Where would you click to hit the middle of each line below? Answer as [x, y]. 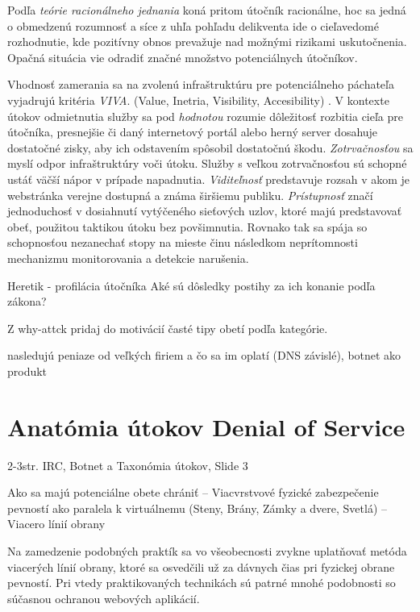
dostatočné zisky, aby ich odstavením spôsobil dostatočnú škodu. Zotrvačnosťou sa [210, 147]
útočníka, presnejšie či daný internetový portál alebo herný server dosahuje [193, 132]
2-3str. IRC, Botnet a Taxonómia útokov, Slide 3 [128, 465]
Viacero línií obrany [56, 524]
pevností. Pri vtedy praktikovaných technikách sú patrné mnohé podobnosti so [202, 583]
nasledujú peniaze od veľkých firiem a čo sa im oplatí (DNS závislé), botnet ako [204, 355]
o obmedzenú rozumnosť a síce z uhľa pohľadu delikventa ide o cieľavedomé [193, 25]
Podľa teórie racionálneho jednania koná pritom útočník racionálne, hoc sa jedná [207, 10]
